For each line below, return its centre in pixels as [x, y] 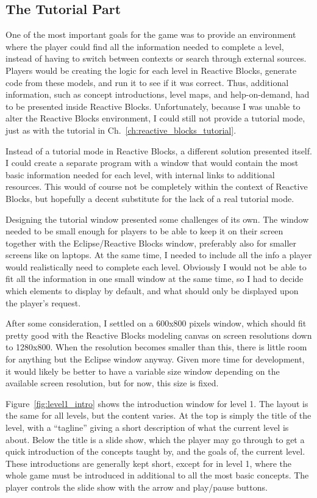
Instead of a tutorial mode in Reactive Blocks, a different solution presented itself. [159, 150]
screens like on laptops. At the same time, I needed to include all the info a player [159, 255]
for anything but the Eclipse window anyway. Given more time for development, [155, 359]
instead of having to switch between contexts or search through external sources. [156, 58]
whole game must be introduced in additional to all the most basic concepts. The [157, 475]
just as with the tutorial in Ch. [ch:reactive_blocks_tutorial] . [121, 130]
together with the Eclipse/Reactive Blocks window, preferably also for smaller [151, 243]
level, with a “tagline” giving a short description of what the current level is [147, 428]
